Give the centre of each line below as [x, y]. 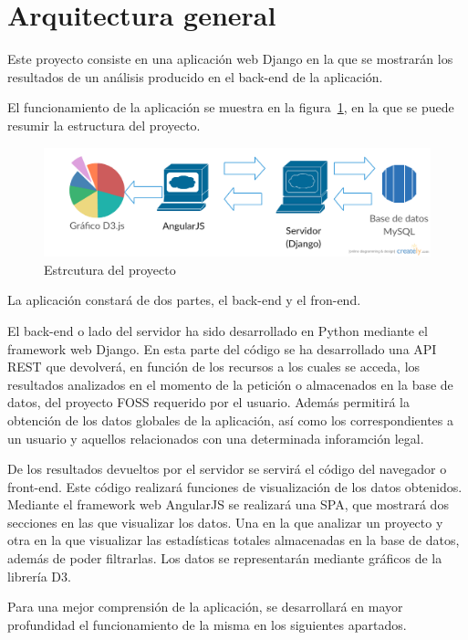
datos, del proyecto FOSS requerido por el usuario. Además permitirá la [208, 402]
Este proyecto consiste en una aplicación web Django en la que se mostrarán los [230, 59]
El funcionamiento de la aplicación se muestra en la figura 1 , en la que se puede [231, 107]
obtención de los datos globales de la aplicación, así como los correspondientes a [231, 420]
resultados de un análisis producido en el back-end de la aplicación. [195, 76]
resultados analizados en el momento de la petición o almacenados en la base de [230, 384]
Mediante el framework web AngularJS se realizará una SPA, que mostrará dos [228, 504]
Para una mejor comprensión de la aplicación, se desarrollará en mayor [205, 607]
